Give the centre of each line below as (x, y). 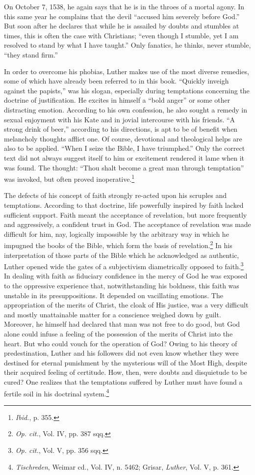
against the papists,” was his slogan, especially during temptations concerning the (127, 90)
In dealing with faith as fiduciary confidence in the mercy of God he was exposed (126, 276)
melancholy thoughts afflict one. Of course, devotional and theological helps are (123, 138)
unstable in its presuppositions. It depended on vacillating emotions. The (114, 295)
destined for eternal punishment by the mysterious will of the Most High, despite (126, 362)
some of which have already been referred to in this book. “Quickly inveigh (116, 81)
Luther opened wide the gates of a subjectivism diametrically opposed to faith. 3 (124, 265)
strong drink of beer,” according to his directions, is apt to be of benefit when (121, 129)
